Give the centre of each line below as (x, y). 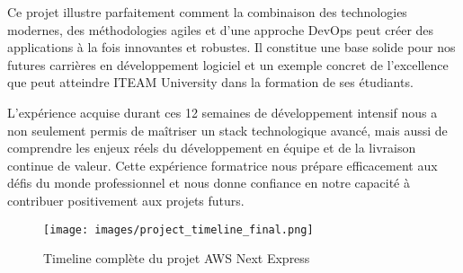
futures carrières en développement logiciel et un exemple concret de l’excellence (228, 64)
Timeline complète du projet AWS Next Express (177, 258)
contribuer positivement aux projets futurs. (126, 200)
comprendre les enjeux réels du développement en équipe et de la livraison (212, 148)
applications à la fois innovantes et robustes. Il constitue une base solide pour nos (231, 47)
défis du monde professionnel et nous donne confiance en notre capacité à (209, 183)
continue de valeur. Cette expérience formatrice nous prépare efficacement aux (223, 165)
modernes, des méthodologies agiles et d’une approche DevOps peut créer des (221, 29)
